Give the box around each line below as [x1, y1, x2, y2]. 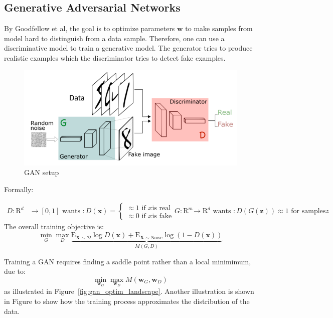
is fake [152, 212, 172, 220]
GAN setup [24, 167, 59, 178]
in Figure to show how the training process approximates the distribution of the [4, 295, 250, 306]
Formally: [4, 184, 34, 194]
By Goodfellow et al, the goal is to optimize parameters [4, 23, 175, 34]
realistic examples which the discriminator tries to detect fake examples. [4, 52, 226, 63]
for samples [291, 208, 326, 215]
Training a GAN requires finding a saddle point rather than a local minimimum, [4, 256, 251, 266]
